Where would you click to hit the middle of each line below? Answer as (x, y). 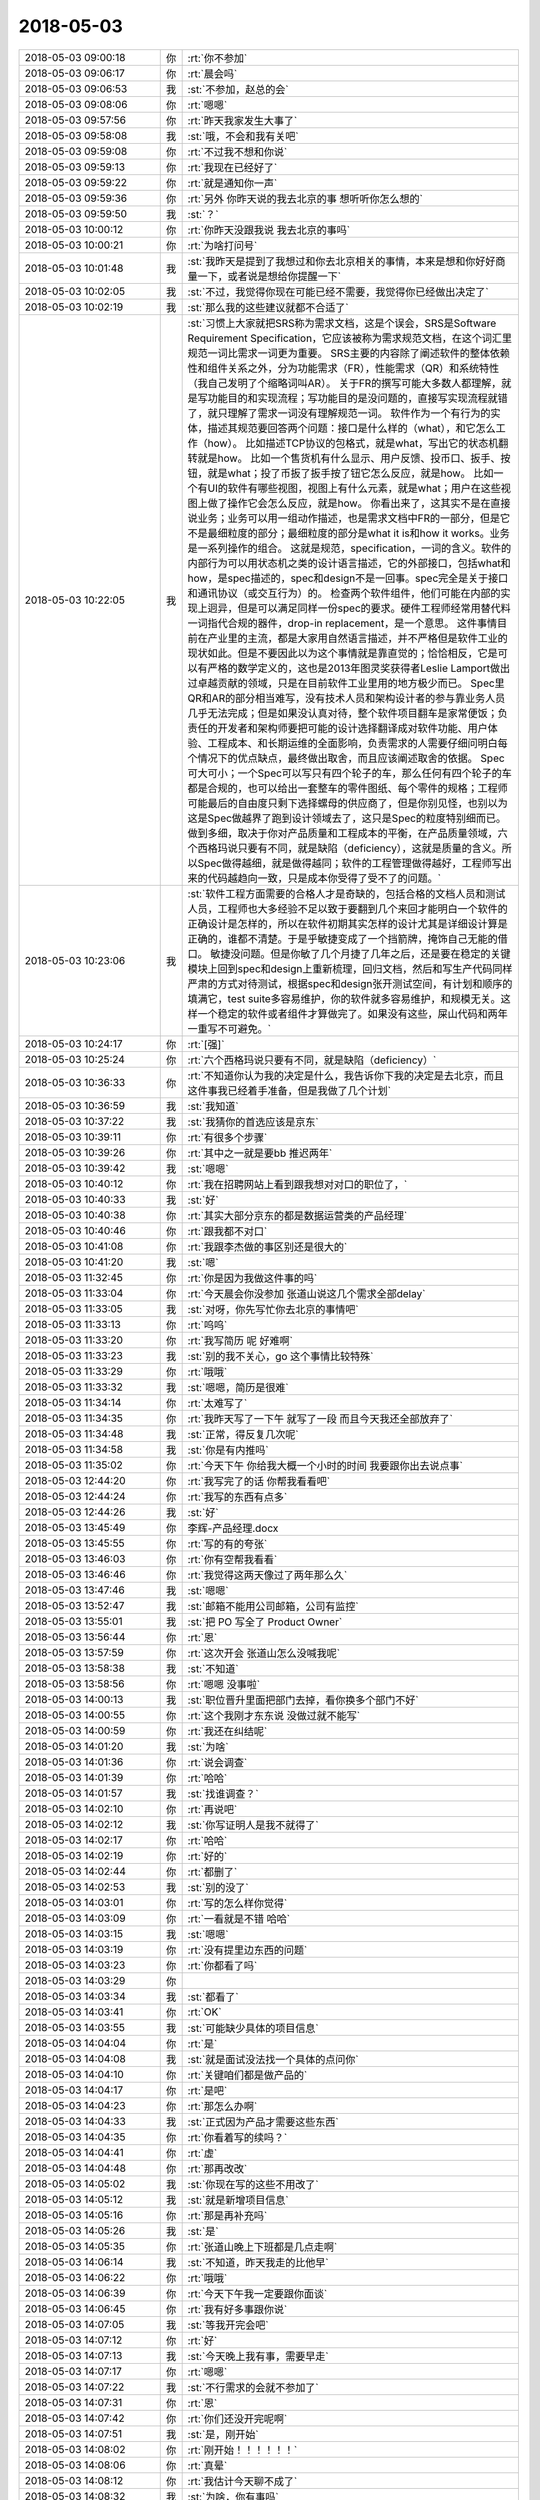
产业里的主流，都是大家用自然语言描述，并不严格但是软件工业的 (358, 638)
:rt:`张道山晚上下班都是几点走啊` (262, 2247)
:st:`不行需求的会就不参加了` (253, 2387)
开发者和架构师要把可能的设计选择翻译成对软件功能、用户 (353, 728)
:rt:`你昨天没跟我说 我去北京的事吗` (268, 230)
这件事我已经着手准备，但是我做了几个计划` (289, 1090)
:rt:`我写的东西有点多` (237, 1497)
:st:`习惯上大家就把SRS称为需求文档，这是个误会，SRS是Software (342, 323)
